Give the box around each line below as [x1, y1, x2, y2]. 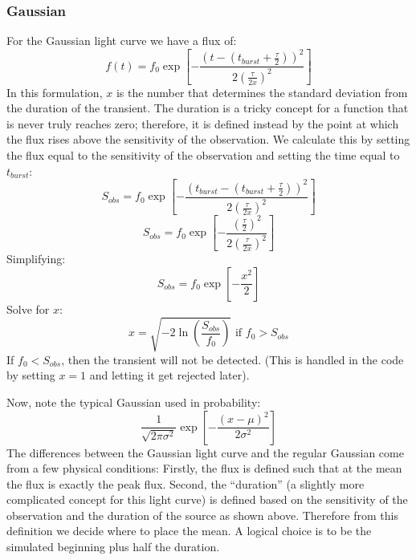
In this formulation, [6, 83, 103, 100]
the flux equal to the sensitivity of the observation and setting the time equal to [6, 147, 400, 164]
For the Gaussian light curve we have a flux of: [6, 32, 237, 49]
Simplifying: [6, 250, 66, 266]
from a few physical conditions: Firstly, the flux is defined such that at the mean [6, 460, 402, 477]
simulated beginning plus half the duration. [6, 538, 220, 555]
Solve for [6, 300, 50, 317]
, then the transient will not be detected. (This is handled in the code [61, 351, 404, 367]
